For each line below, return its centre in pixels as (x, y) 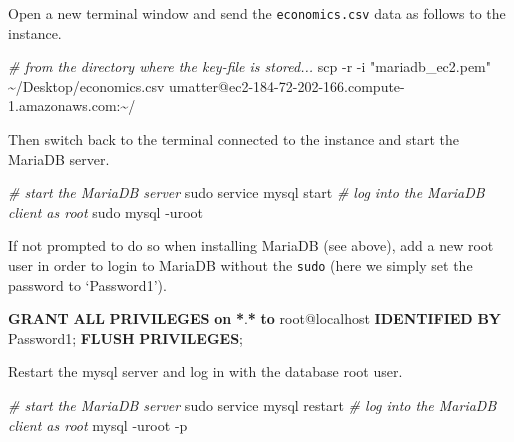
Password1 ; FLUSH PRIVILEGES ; (125, 337)
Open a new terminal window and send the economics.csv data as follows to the (257, 13)
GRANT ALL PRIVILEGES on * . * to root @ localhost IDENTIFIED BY (255, 318)
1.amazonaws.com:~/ (72, 105)
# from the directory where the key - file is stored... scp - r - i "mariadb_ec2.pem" (250, 66)
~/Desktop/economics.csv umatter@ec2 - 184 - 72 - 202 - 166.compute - (206, 85)
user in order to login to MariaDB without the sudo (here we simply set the (240, 265)
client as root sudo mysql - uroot (105, 211)
